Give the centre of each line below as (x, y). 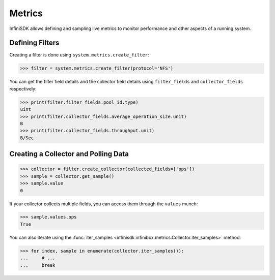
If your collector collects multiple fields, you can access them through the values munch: (104, 204)
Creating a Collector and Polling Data (69, 154)
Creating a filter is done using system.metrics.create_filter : (79, 55)
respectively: (23, 88)
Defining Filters (34, 43)
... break (38, 265)
